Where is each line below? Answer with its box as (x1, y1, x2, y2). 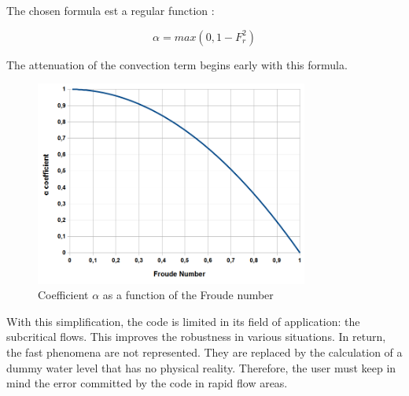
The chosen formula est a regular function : (6, 2, 215, 18)
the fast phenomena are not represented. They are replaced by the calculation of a (6, 343, 403, 360)
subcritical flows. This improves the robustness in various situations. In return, (6, 328, 386, 345)
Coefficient (38, 287, 89, 303)
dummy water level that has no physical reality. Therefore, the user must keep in (6, 359, 396, 376)
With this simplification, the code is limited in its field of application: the (6, 313, 360, 329)
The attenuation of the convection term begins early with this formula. (6, 56, 348, 72)
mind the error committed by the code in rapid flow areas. (6, 375, 288, 391)
